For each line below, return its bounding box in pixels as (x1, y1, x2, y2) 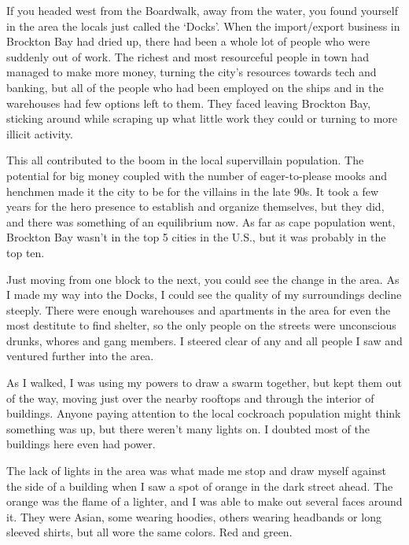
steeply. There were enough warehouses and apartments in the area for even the (6, 301, 391, 318)
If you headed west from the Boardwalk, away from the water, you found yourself (6, 2, 398, 18)
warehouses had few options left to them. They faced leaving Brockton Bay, (6, 94, 371, 111)
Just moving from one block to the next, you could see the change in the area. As (6, 271, 400, 287)
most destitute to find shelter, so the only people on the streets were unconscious (6, 317, 396, 333)
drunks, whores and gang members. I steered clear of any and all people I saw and (6, 332, 403, 348)
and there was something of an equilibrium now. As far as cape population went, (6, 213, 396, 230)
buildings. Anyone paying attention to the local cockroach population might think (6, 405, 401, 422)
